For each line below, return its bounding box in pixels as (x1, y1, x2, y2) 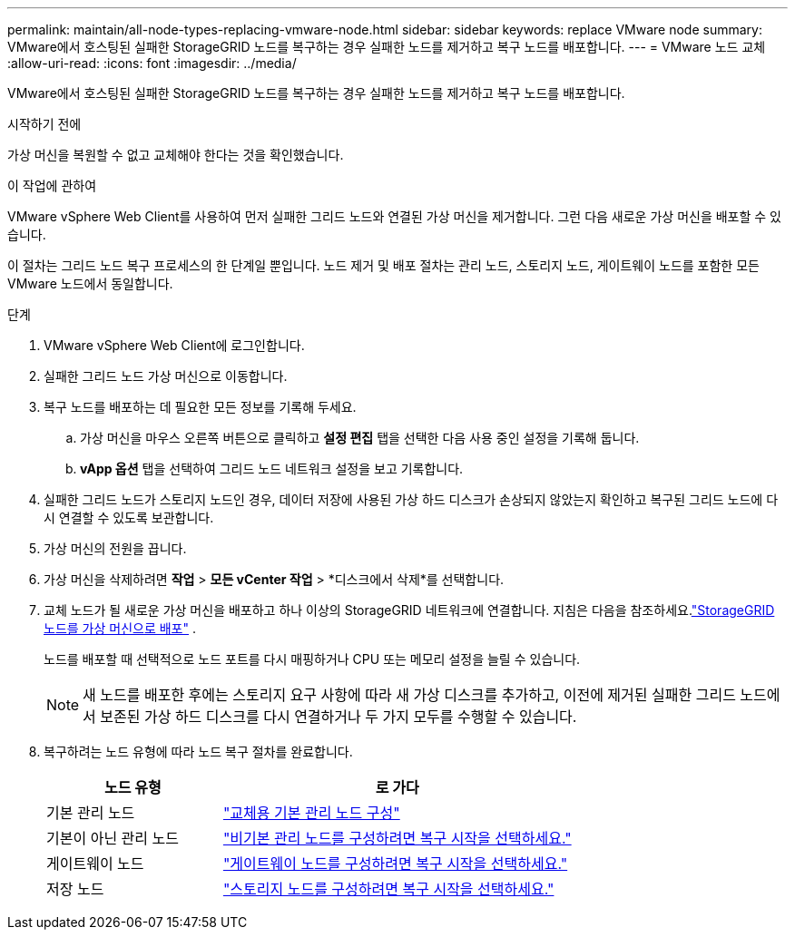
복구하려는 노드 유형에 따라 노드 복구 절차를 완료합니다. (44, 744, 353, 759)
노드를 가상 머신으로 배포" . (44, 620, 196, 636)
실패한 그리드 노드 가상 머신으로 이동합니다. (44, 368, 288, 384)
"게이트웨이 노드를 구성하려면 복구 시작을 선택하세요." (222, 854, 568, 873)
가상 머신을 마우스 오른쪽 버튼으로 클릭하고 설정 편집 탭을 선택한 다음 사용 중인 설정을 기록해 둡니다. (80, 430, 640, 445)
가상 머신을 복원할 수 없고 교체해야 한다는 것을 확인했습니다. (7, 147, 344, 162)
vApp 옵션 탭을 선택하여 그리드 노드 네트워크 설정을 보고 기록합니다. (80, 461, 464, 476)
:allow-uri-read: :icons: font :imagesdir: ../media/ (7, 55, 297, 71)
